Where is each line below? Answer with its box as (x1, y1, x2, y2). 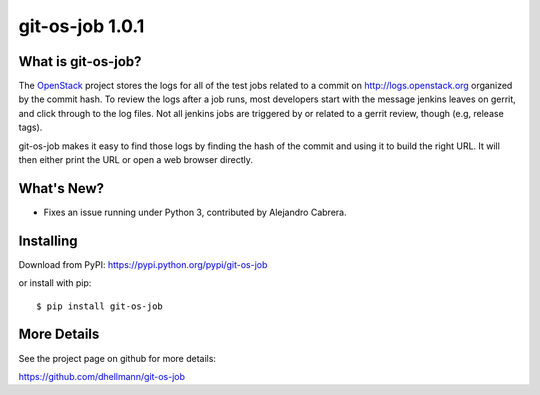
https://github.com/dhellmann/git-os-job (18, 370, 185, 382)
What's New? (18, 180, 105, 197)
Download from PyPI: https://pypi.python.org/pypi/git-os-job (18, 258, 268, 270)
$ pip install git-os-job (36, 300, 164, 312)
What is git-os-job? (18, 53, 142, 70)
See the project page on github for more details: (18, 352, 217, 364)
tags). (18, 121, 43, 134)
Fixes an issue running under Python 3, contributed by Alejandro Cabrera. (43, 206, 347, 218)
